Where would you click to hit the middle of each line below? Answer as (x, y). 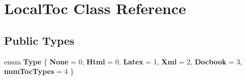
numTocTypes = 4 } (39, 71)
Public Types (39, 40)
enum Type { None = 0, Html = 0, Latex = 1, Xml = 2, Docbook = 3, (123, 61)
